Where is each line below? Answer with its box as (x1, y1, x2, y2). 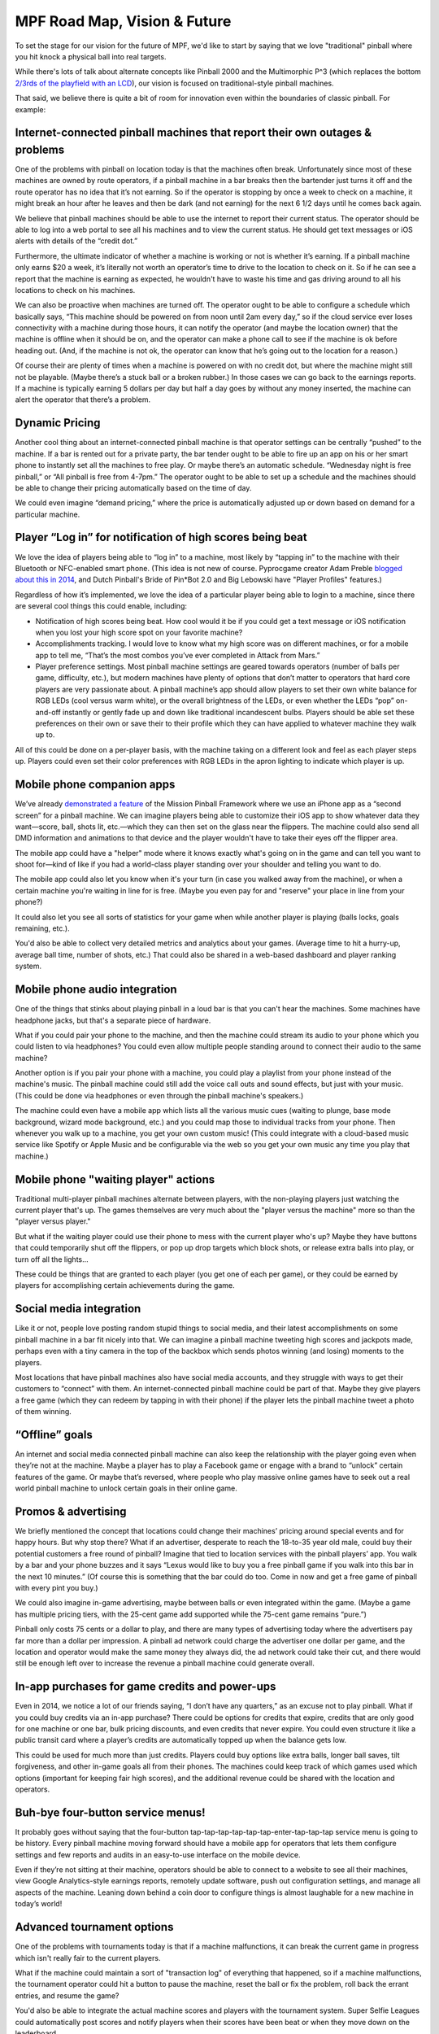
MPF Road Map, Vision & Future (15, 12, 232, 30)
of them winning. (15, 1407, 72, 1416)
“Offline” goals (15, 1428, 93, 1442)
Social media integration (15, 1302, 141, 1316)
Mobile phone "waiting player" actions (15, 1172, 215, 1186)
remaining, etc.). (15, 923, 70, 933)
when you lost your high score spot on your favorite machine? (35, 627, 243, 637)
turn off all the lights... (15, 1254, 89, 1264)
